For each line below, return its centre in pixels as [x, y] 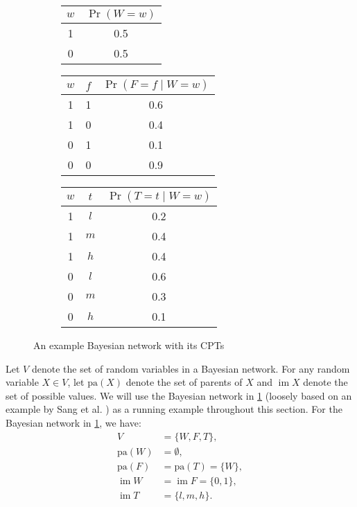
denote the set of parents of [184, 382]
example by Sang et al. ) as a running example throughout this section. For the [174, 409]
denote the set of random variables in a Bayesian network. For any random [191, 368]
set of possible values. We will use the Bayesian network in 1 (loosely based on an [179, 395]
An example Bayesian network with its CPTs [129, 345]
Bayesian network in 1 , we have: [73, 422]
